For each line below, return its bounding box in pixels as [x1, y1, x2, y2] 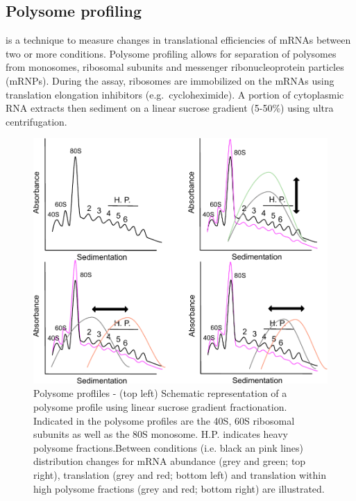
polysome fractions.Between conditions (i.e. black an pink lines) [33, 440, 304, 455]
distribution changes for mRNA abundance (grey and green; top [33, 454, 306, 468]
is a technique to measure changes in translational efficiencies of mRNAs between [6, 33, 351, 47]
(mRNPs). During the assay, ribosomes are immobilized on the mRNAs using [6, 73, 334, 87]
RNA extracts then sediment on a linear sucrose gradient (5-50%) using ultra [6, 101, 334, 115]
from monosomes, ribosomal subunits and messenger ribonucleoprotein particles [6, 60, 344, 74]
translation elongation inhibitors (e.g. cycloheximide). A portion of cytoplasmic [6, 87, 344, 101]
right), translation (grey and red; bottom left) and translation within [33, 467, 326, 482]
